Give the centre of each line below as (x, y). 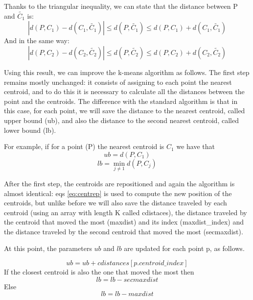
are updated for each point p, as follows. (184, 248)
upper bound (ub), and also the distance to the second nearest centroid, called (121, 120)
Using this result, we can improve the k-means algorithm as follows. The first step (127, 72)
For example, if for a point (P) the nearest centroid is (84, 146)
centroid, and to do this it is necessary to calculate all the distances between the (124, 91)
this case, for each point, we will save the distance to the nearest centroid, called (125, 111)
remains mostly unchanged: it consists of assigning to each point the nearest (118, 82)
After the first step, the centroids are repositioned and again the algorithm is (119, 183)
